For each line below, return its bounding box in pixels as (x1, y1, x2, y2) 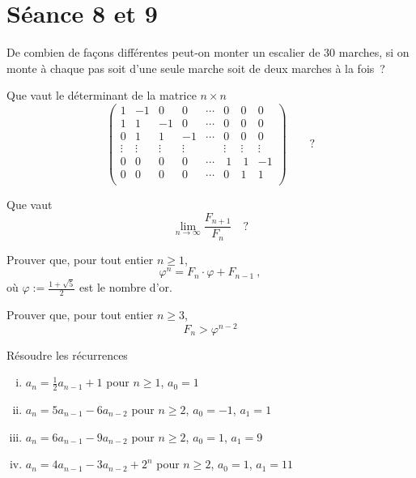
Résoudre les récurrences (6, 346, 128, 363)
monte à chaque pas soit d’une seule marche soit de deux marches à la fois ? (6, 59, 385, 76)
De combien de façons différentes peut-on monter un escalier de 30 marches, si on (6, 44, 410, 61)
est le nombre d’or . (79, 279, 172, 296)
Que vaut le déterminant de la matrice (6, 87, 197, 104)
